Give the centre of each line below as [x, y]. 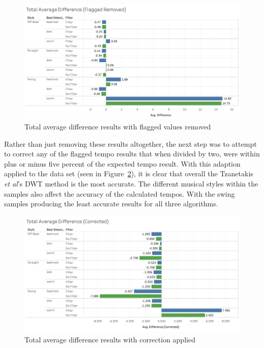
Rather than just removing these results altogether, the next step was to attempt [130, 143]
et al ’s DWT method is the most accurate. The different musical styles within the [131, 184]
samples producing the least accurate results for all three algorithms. [111, 204]
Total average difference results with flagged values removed [118, 127]
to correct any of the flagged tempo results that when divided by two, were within [132, 154]
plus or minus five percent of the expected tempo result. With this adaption [122, 163]
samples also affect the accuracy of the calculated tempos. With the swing [120, 193]
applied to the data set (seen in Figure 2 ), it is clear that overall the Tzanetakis [129, 173]
